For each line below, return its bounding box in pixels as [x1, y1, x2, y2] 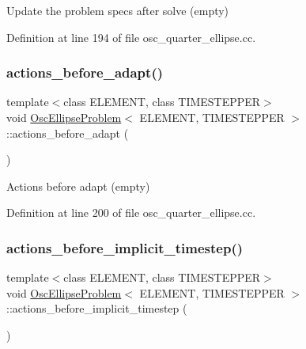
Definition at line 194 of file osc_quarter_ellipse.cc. [6, 28, 256, 45]
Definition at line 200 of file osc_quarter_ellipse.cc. [6, 204, 256, 221]
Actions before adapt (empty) [6, 177, 150, 194]
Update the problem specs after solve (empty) [6, 2, 229, 18]
